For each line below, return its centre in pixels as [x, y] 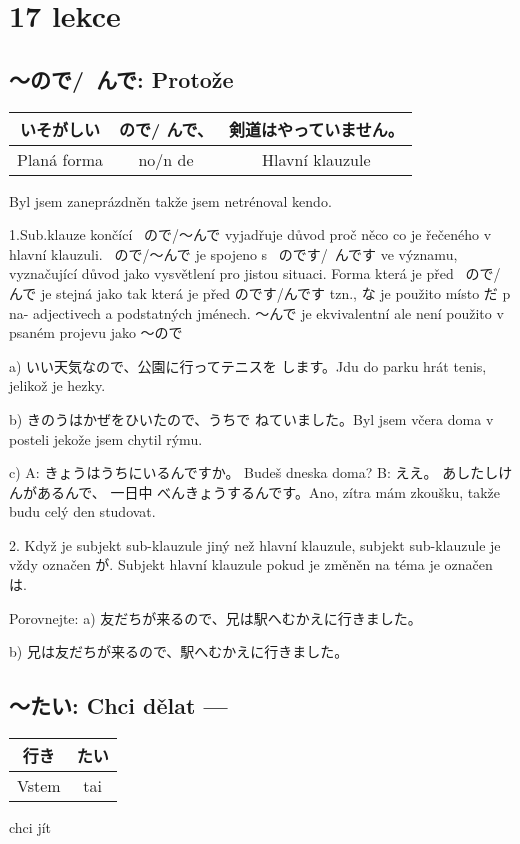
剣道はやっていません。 [316, 129]
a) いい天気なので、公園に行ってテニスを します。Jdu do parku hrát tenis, [248, 365]
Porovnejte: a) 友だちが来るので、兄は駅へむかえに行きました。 [215, 617]
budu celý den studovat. [82, 511]
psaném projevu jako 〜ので [96, 332]
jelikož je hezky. [57, 385]
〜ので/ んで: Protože [121, 78]
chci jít [30, 827]
